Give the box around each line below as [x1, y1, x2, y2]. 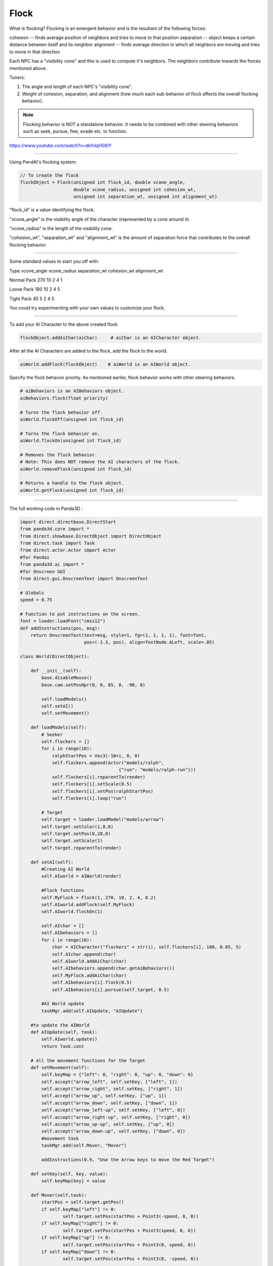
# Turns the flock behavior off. [20, 409, 103, 415]
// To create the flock [20, 173, 79, 178]
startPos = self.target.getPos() [41, 1199, 124, 1205]
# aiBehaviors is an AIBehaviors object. [20, 388, 124, 394]
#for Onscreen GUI [20, 569, 66, 574]
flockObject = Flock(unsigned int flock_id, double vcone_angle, [20, 180, 186, 185]
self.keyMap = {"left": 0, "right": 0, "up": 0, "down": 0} [41, 1072, 194, 1078]
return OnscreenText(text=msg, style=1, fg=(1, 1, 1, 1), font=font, [30, 632, 207, 638]
